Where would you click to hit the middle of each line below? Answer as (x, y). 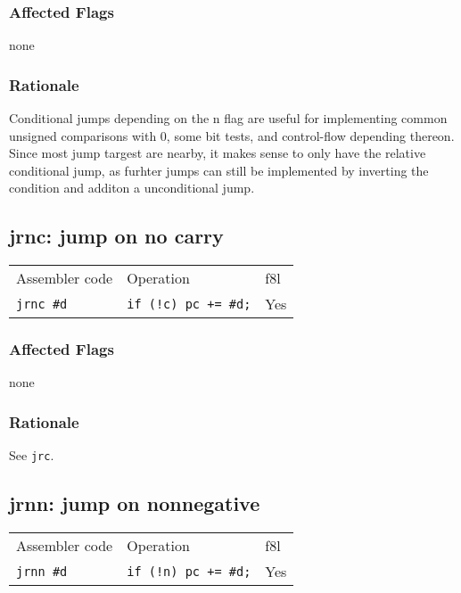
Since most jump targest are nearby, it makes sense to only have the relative (218, 153)
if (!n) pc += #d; (189, 571)
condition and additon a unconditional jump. (132, 188)
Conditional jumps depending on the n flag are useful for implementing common (228, 118)
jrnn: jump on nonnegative (135, 503)
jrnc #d (42, 304)
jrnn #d (42, 571)
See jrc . (32, 455)
